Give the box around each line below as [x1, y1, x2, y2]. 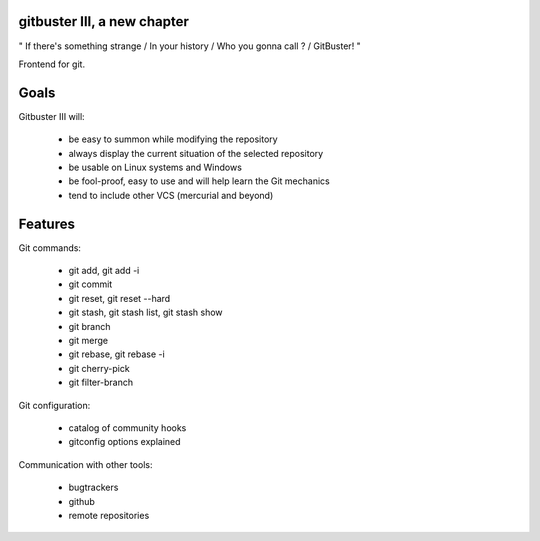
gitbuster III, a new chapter [18, 13, 190, 30]
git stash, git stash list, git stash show [68, 306, 224, 319]
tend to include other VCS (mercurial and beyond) [68, 189, 274, 201]
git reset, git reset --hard [68, 292, 171, 304]
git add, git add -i [68, 265, 140, 277]
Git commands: [18, 241, 82, 254]
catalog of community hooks [68, 421, 187, 434]
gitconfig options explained [68, 436, 181, 448]
